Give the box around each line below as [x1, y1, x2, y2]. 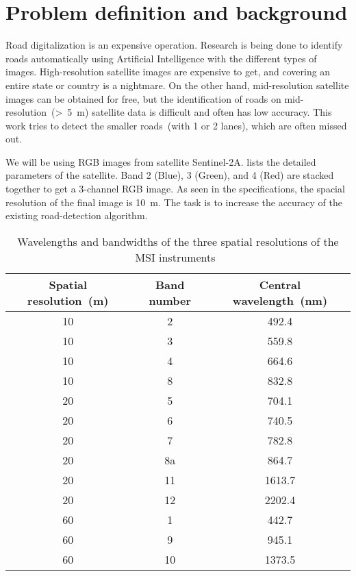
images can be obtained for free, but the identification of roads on [5, 91, 281, 105]
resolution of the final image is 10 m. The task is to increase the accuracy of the [5, 195, 343, 209]
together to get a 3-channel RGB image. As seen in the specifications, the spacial [5, 181, 345, 196]
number [149, 292, 192, 308]
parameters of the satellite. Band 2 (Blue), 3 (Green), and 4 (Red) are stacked [5, 168, 334, 182]
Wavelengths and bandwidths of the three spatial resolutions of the [17, 233, 339, 249]
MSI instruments [135, 249, 216, 265]
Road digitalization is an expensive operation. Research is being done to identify [5, 38, 343, 52]
